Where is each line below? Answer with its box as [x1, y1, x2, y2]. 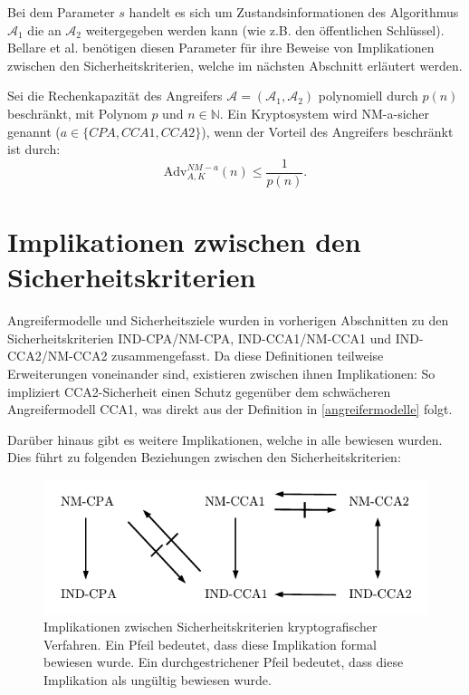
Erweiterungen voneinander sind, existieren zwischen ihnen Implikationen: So [7, 363, 435, 382]
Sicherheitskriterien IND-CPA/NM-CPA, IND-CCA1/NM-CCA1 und [7, 328, 392, 347]
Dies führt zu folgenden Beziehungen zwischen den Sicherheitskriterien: [7, 448, 401, 467]
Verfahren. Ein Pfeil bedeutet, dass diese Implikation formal [43, 634, 377, 653]
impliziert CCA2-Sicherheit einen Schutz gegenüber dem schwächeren [7, 381, 391, 401]
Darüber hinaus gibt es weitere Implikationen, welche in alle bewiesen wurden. [7, 430, 443, 449]
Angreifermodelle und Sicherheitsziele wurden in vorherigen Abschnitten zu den [7, 311, 449, 330]
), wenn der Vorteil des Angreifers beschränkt [201, 121, 454, 140]
